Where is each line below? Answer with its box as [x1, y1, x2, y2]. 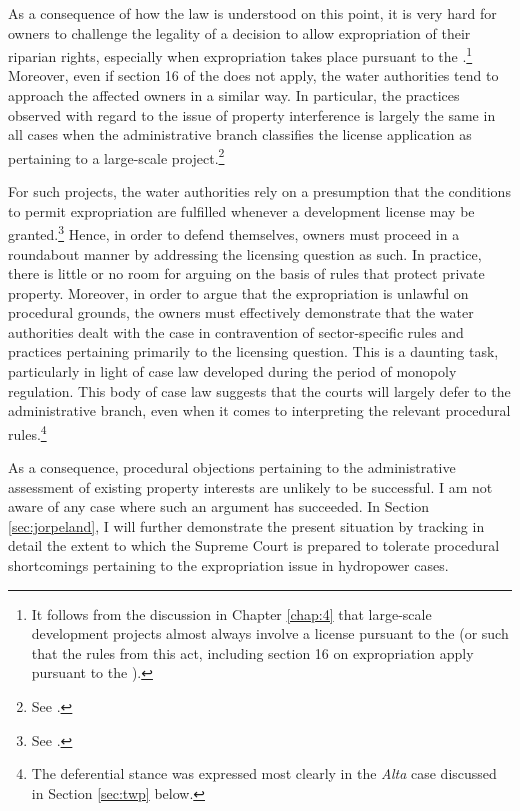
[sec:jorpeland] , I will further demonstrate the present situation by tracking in [8, 515, 485, 536]
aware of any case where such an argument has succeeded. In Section [8, 496, 430, 517]
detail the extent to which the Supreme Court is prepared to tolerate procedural [8, 535, 500, 556]
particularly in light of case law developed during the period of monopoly [8, 361, 457, 382]
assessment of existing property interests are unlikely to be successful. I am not [8, 476, 493, 497]
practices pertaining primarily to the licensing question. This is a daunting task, [8, 341, 499, 362]
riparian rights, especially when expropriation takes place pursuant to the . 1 [8, 43, 473, 66]
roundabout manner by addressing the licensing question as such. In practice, [8, 243, 482, 264]
